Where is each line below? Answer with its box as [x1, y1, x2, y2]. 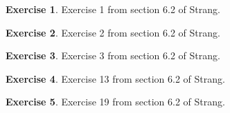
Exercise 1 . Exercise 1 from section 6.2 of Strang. [6, 2, 220, 16]
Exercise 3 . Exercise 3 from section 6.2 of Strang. [6, 48, 220, 63]
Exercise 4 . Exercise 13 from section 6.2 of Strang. [6, 71, 225, 85]
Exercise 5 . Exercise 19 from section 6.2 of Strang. [6, 94, 225, 109]
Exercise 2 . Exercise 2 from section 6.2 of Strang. [6, 25, 220, 39]
